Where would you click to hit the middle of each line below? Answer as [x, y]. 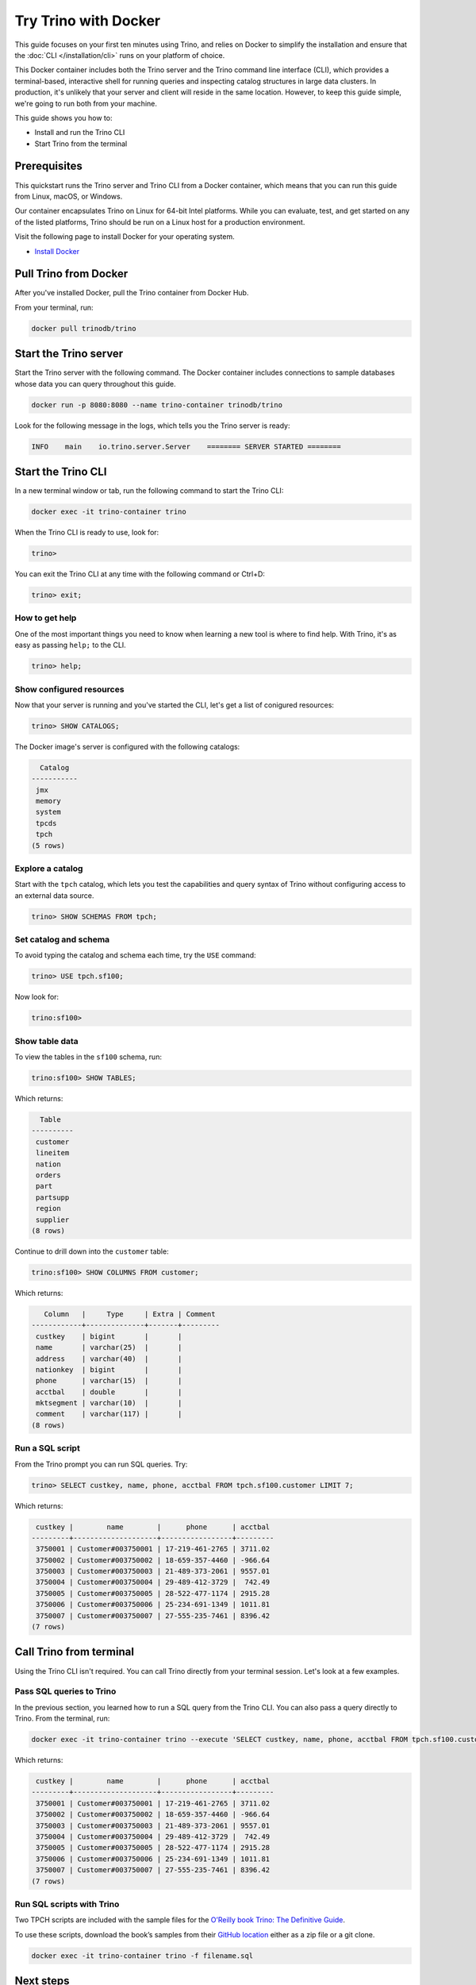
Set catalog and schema [62, 939]
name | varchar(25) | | [109, 1347]
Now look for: [37, 997]
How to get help [46, 618]
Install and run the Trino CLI [80, 133]
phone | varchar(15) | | [109, 1381]
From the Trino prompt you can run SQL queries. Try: [101, 1464]
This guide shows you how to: [63, 118]
